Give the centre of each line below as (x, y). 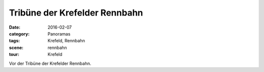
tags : (14, 41)
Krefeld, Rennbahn (66, 41)
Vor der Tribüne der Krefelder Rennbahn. (50, 63)
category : (19, 34)
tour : (14, 54)
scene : (16, 47)
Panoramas (59, 34)
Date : (15, 27)
